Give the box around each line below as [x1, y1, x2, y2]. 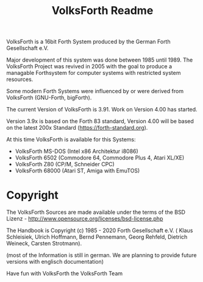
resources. [6, 76, 34, 83]
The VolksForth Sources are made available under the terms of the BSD [6, 208, 186, 216]
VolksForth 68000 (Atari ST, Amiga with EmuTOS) [15, 167, 140, 174]
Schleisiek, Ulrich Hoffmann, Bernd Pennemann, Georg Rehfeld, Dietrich [6, 233, 188, 241]
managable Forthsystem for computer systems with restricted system [6, 69, 181, 77]
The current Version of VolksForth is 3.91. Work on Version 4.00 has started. [6, 106, 198, 113]
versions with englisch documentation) [6, 258, 104, 266]
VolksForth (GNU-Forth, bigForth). [6, 94, 92, 101]
